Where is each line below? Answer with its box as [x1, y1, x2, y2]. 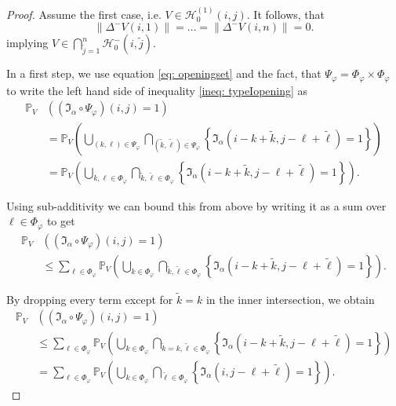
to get [46, 213, 75, 229]
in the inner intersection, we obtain [205, 291, 375, 307]
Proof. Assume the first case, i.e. [6, 5, 162, 22]
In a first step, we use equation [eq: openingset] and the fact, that [6, 65, 322, 82]
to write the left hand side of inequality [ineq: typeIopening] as [6, 82, 308, 98]
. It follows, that [246, 5, 325, 22]
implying [6, 35, 49, 51]
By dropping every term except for [6, 291, 173, 307]
